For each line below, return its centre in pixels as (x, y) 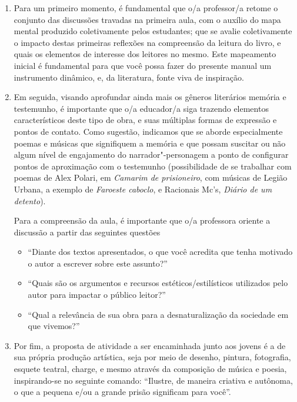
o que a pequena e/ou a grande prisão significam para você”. (122, 392)
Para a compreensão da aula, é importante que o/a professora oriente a (142, 220)
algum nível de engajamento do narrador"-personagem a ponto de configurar (151, 155)
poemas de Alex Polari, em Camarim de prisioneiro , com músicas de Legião (151, 177)
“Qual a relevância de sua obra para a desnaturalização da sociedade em (158, 314)
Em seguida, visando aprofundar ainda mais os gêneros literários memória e (150, 97)
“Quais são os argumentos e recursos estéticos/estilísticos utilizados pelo (158, 283)
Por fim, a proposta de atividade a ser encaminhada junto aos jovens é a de (150, 345)
